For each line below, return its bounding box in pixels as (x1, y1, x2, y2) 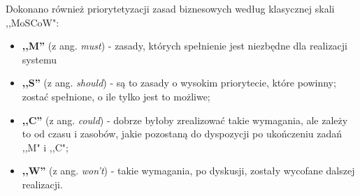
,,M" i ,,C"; (22, 140, 69, 154)
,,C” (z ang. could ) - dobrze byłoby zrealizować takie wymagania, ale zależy (22, 112, 348, 127)
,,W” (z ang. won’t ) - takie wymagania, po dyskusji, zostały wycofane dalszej (22, 163, 355, 178)
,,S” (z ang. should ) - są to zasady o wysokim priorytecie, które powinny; (22, 75, 336, 90)
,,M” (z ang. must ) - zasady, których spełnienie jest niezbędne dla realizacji (22, 38, 347, 53)
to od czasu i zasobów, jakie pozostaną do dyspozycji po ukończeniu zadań (22, 126, 343, 141)
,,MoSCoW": (6, 15, 59, 29)
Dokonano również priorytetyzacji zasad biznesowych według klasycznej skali (6, 1, 335, 15)
